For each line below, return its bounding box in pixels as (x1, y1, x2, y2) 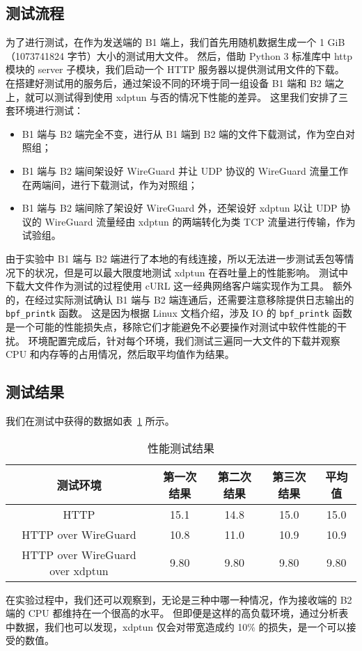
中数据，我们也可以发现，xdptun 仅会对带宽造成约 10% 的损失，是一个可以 (6, 619, 347, 634)
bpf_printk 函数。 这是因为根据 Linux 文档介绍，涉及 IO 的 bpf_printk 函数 (6, 306, 352, 320)
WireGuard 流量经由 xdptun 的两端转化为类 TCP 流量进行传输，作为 (45, 214, 356, 228)
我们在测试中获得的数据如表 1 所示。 (6, 413, 175, 428)
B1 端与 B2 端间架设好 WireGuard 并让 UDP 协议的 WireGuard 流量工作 (22, 163, 349, 178)
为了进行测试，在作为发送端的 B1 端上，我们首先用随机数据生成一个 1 (6, 35, 324, 49)
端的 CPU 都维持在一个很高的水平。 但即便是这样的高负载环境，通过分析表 (6, 606, 349, 620)
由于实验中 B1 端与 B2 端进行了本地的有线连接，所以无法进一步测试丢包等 (6, 251, 345, 265)
